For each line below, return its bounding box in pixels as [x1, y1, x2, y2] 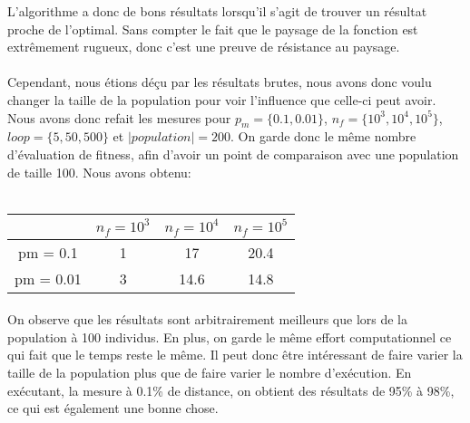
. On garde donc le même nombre [230, 127, 416, 146]
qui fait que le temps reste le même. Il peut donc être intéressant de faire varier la [7, 345, 463, 364]
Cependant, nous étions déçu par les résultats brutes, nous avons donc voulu [7, 72, 432, 91]
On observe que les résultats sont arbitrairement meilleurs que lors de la [7, 310, 407, 329]
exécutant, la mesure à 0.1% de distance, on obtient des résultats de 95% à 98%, [7, 380, 455, 399]
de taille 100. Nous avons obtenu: [7, 162, 191, 181]
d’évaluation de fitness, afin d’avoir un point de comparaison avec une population [7, 144, 459, 163]
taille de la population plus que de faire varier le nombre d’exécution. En [7, 363, 412, 382]
